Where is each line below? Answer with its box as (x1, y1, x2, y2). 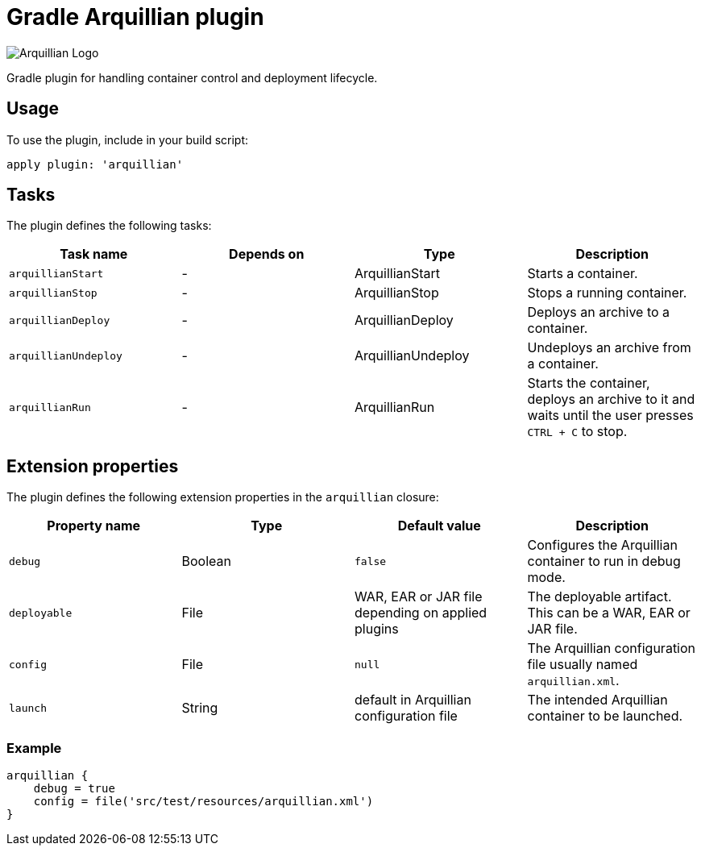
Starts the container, (527, 375, 650, 392)
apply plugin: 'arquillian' (6, 157, 184, 171)
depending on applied (355, 605, 487, 621)
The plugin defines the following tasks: (6, 218, 212, 233)
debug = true (33, 782, 115, 796)
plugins (355, 621, 399, 638)
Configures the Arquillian (527, 537, 678, 554)
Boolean (181, 553, 231, 570)
